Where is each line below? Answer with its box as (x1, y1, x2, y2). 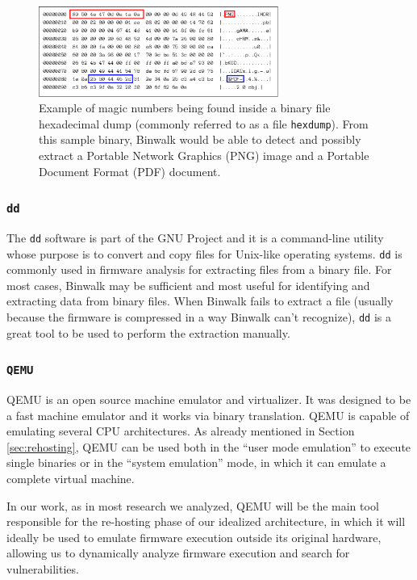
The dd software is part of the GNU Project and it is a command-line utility (6, 229, 384, 246)
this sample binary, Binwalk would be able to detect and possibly (39, 131, 361, 148)
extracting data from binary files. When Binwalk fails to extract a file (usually (6, 292, 394, 309)
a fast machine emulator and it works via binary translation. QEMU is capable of (6, 406, 410, 423)
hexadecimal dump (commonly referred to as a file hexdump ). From (39, 115, 369, 132)
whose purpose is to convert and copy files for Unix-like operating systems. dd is (6, 245, 402, 262)
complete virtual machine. (6, 470, 135, 487)
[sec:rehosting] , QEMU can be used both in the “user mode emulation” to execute (6, 438, 411, 455)
